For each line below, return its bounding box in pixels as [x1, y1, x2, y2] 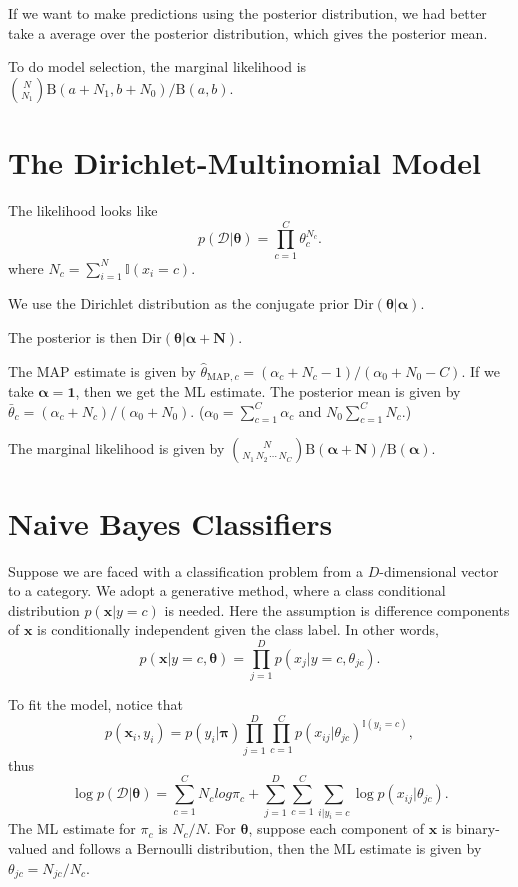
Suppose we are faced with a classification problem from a [8, 560, 363, 581]
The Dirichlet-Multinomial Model [8, 141, 481, 182]
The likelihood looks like [8, 199, 158, 220]
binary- [455, 818, 500, 839]
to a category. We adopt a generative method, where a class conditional [8, 580, 446, 601]
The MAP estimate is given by [8, 360, 196, 381]
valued [8, 838, 48, 859]
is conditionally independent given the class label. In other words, [37, 619, 439, 640]
